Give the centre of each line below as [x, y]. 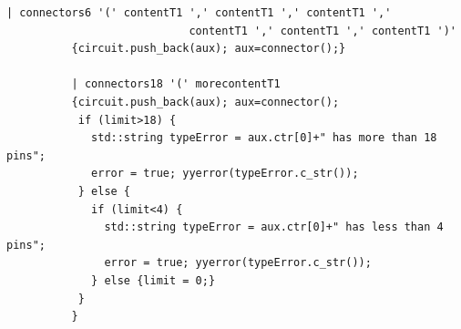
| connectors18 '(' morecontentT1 [176, 84]
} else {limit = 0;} [154, 280]
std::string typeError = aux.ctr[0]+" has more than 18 [264, 138]
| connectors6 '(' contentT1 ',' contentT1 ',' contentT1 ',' [199, 13]
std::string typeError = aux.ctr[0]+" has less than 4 [274, 227]
